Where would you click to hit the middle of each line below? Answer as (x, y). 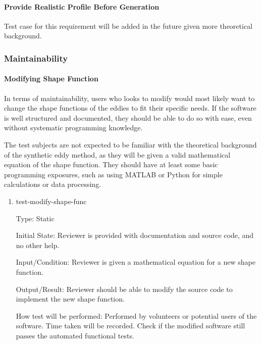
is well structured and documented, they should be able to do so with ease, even (128, 117)
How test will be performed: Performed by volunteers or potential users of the (136, 315)
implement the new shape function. (70, 299)
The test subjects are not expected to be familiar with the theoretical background (130, 144)
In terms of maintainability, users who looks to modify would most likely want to (129, 98)
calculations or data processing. (53, 184)
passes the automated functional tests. (75, 335)
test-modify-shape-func (51, 201)
